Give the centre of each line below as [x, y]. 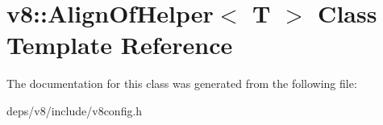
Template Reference [120, 45]
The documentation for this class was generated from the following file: [182, 83]
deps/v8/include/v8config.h [75, 110]
